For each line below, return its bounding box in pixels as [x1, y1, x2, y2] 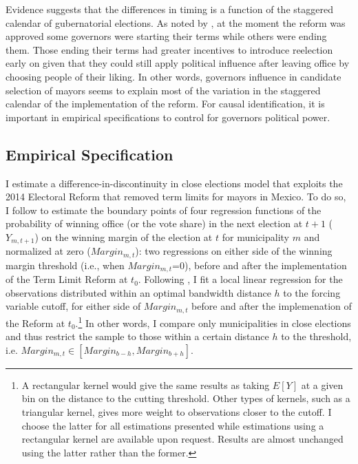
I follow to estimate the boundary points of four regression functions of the [6, 202, 322, 217]
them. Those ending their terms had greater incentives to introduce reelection [6, 42, 333, 56]
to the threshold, [281, 329, 352, 344]
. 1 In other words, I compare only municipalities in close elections [75, 313, 351, 330]
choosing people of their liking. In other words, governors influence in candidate [6, 69, 341, 83]
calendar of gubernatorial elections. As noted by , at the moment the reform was [6, 15, 346, 30]
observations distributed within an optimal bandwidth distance [6, 285, 271, 299]
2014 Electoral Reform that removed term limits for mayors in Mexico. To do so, [6, 189, 346, 204]
